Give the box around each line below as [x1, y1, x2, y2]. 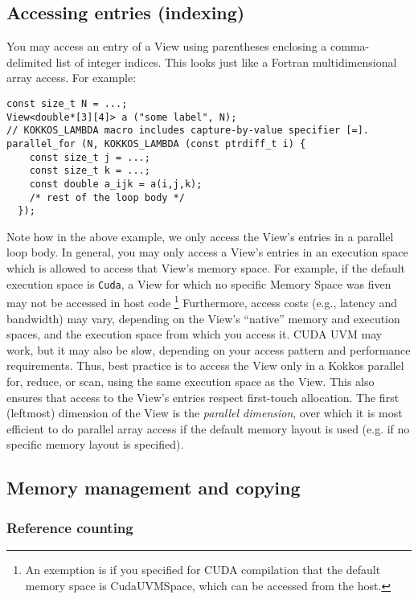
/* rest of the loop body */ [29, 191, 185, 203]
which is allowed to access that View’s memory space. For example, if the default [6, 260, 406, 277]
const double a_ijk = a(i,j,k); [29, 178, 203, 190]
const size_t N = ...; [6, 97, 128, 109]
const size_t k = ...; [29, 165, 150, 177]
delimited [6, 53, 52, 70]
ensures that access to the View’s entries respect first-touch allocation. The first [6, 388, 400, 405]
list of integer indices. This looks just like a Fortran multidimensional [55, 53, 397, 70]
